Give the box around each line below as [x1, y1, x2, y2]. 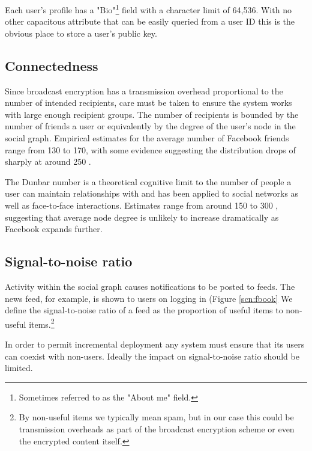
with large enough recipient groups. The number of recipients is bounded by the [5, 108, 299, 120]
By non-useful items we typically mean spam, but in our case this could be [19, 411, 294, 423]
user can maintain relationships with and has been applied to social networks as [5, 187, 299, 200]
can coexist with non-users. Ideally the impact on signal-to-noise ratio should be [5, 349, 299, 362]
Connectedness [5, 56, 98, 75]
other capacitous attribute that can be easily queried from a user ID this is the [5, 15, 295, 28]
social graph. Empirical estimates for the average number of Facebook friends [5, 132, 289, 144]
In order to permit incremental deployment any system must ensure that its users [5, 338, 305, 350]
